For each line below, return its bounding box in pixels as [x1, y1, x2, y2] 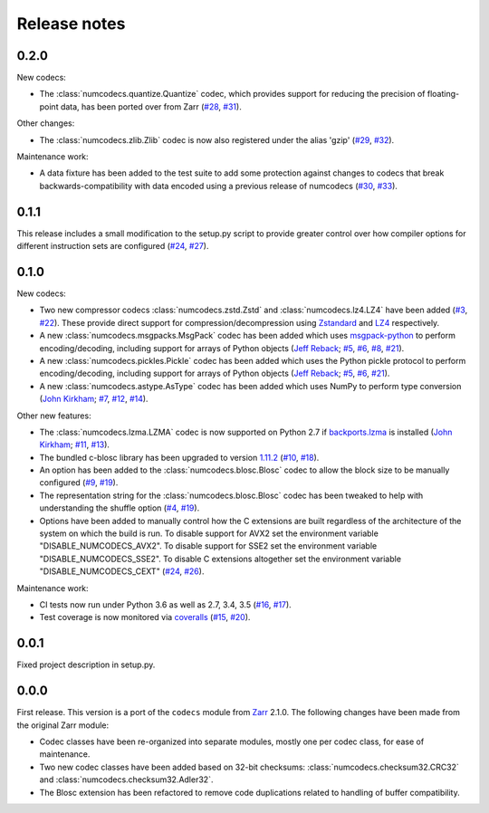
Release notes [16, 14, 126, 33]
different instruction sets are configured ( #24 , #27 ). [16, 241, 209, 252]
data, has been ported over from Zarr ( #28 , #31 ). [60, 100, 242, 112]
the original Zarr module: [16, 720, 110, 731]
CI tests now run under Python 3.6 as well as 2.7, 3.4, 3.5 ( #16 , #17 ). [39, 598, 292, 610]
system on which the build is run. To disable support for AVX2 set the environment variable [39, 528, 379, 539]
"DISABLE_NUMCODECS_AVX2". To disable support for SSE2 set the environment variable [39, 540, 378, 551]
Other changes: [16, 118, 75, 129]
